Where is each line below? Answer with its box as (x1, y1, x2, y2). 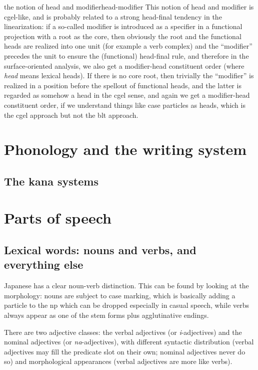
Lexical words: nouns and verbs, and (4, 242, 196, 258)
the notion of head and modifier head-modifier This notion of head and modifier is (4, 2, 254, 12)
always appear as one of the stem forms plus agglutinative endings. (4, 310, 209, 320)
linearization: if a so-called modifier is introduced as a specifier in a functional (4, 21, 242, 32)
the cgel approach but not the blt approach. (4, 109, 138, 120)
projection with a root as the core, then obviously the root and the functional (4, 31, 241, 41)
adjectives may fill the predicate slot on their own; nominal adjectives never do (4, 346, 245, 356)
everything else (4, 257, 83, 272)
